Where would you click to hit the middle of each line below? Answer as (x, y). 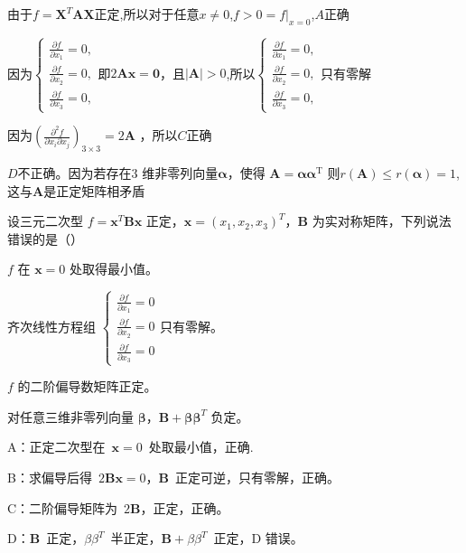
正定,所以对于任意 (147, 14)
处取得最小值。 (114, 269)
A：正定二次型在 (56, 447)
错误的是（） (45, 238)
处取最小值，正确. (201, 447)
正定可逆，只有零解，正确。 (257, 477)
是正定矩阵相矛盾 (94, 190)
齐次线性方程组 (51, 326)
